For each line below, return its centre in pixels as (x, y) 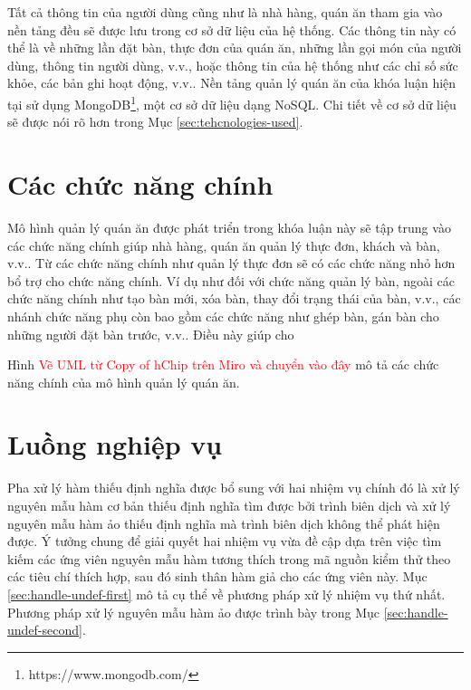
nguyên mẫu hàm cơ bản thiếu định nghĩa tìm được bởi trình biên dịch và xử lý (229, 505)
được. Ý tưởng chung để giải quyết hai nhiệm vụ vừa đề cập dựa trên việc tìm (225, 541)
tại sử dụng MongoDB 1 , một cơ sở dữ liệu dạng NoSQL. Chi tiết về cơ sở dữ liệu (232, 102)
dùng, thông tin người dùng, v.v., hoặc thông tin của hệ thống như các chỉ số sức (233, 65)
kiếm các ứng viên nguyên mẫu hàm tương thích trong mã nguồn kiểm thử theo (229, 558)
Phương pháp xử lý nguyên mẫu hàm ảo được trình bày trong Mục (194, 612)
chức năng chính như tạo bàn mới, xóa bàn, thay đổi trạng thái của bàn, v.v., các (234, 298)
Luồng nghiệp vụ (115, 444)
